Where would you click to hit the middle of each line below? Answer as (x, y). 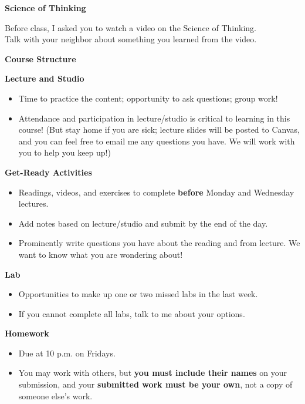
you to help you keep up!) (65, 152)
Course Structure (40, 58)
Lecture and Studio (45, 78)
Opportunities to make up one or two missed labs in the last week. (138, 294)
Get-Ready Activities (48, 172)
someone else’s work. (55, 395)
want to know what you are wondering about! (101, 254)
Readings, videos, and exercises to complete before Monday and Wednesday (156, 192)
